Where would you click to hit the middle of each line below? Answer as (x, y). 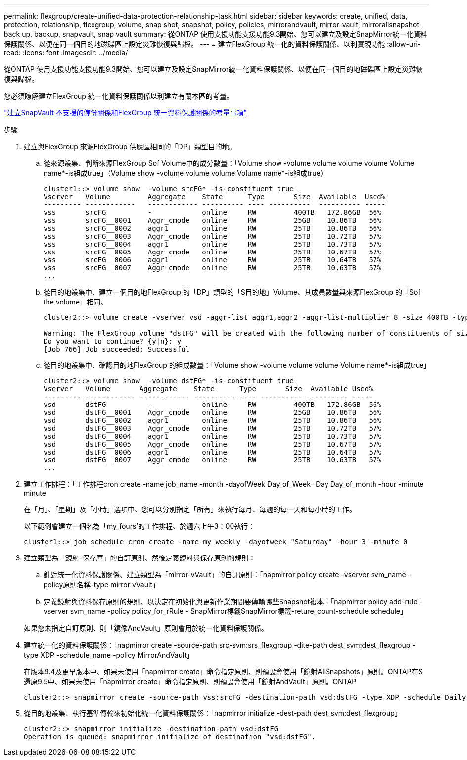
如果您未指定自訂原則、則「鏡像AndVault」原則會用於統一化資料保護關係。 (146, 628)
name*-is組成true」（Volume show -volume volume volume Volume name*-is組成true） (186, 173)
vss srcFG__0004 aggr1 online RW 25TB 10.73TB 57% (212, 244)
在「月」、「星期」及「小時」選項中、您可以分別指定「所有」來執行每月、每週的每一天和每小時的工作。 (190, 509)
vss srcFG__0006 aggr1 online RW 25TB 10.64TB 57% (212, 260)
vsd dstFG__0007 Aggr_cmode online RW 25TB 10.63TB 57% (212, 460)
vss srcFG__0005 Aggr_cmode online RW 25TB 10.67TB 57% (212, 252)
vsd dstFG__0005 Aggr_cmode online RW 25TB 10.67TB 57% (212, 444)
